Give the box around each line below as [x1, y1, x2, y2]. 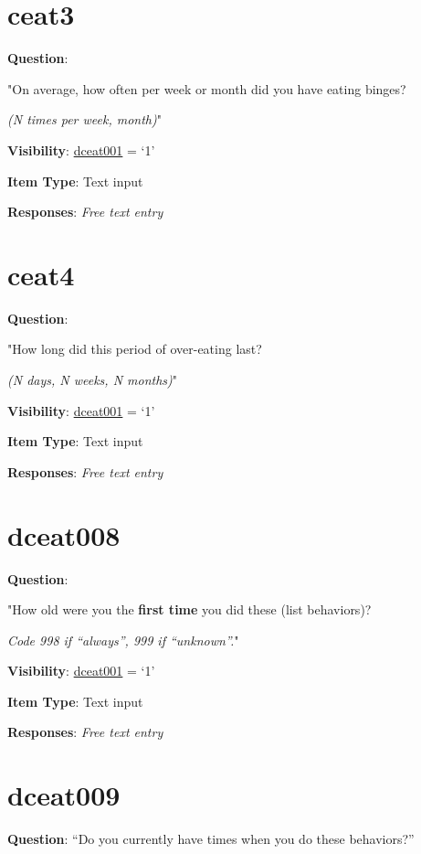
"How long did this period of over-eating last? [7, 339, 262, 358]
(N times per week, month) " [7, 110, 162, 129]
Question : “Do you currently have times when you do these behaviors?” [7, 829, 415, 849]
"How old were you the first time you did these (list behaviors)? [7, 600, 372, 619]
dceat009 [7, 776, 121, 814]
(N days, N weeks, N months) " [7, 370, 178, 389]
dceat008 [7, 516, 121, 553]
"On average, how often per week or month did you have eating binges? [7, 79, 406, 98]
